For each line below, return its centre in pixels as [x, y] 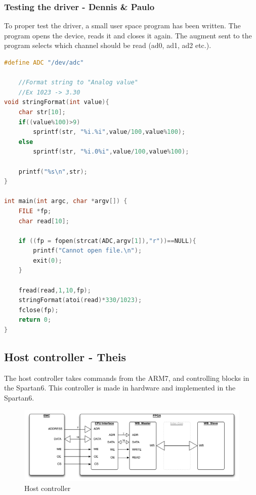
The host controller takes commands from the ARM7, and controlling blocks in [127, 378]
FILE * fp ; [35, 211]
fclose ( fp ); [38, 310]
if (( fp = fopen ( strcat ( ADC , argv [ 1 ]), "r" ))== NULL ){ [107, 241]
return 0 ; [35, 320]
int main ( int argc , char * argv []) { [66, 201]
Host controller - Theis [65, 357]
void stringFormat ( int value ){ [57, 102]
